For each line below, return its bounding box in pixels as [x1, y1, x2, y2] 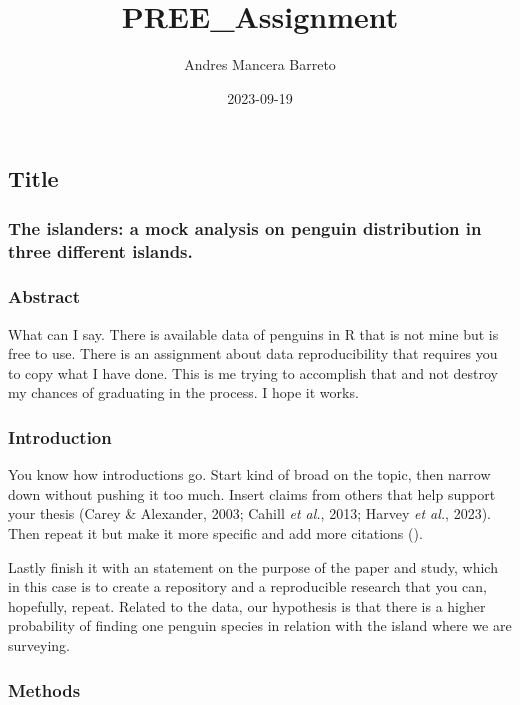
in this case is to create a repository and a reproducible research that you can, [8, 576, 487, 597]
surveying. [8, 635, 70, 656]
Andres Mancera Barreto [184, 54, 336, 75]
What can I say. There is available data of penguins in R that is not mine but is [8, 323, 499, 344]
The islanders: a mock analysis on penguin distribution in [8, 215, 482, 240]
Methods [8, 677, 81, 702]
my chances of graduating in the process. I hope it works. [8, 382, 359, 403]
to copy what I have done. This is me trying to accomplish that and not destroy [8, 362, 498, 383]
